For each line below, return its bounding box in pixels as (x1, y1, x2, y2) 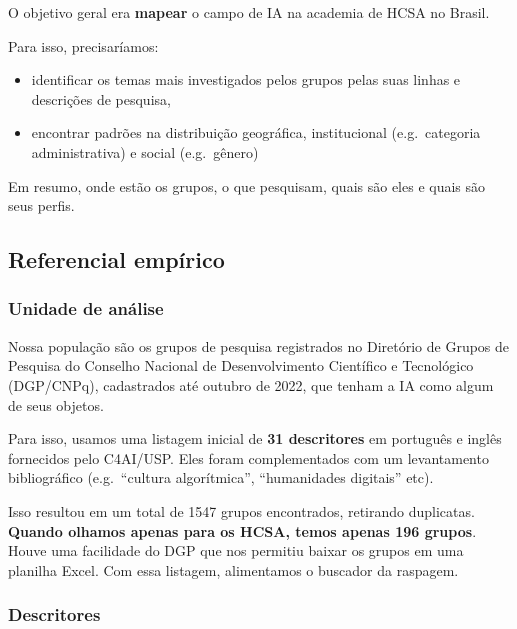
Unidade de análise (8, 296, 164, 321)
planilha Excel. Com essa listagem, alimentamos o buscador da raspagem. (8, 559, 459, 580)
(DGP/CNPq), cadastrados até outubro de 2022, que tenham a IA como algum (8, 374, 494, 395)
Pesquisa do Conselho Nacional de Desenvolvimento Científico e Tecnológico (8, 355, 474, 376)
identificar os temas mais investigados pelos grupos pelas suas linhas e (31, 69, 461, 90)
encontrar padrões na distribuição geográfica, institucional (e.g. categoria (31, 122, 481, 143)
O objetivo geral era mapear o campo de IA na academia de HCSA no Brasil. (8, 2, 490, 22)
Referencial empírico (8, 244, 225, 275)
